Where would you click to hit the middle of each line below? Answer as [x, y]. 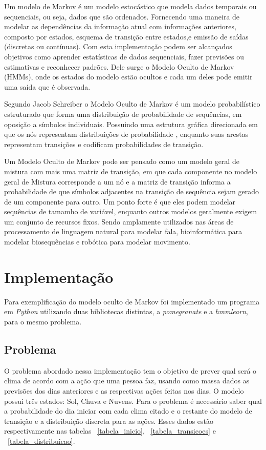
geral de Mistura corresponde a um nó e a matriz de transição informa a [117, 181]
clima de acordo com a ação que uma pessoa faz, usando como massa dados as [127, 381]
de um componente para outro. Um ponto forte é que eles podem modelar [120, 201]
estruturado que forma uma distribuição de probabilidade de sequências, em [123, 114]
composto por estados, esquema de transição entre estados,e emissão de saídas [126, 36]
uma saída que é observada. [47, 86]
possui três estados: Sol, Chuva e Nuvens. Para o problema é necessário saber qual [133, 401]
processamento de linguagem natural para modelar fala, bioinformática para [123, 231]
